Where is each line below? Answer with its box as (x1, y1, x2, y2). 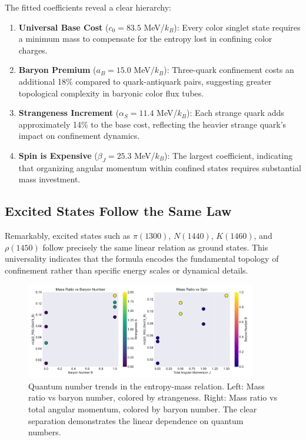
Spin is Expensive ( (18, 149, 98, 161)
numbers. (28, 426, 61, 438)
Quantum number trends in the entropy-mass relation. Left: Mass (28, 379, 265, 392)
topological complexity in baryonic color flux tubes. (18, 86, 204, 99)
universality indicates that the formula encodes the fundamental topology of (5, 252, 279, 265)
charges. (18, 44, 48, 56)
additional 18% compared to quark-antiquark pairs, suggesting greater (18, 75, 272, 87)
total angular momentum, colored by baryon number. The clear (28, 403, 257, 415)
